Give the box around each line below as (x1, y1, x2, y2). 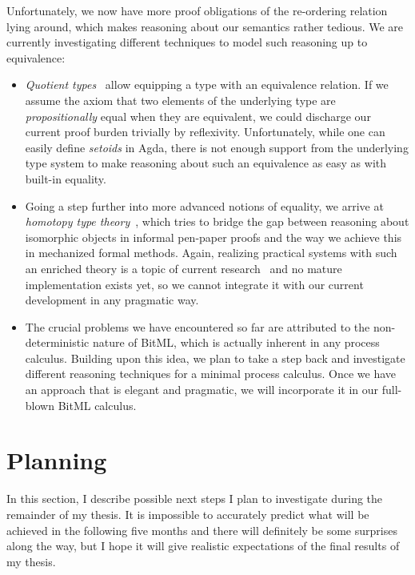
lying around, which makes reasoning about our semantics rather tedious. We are (6, 18, 404, 34)
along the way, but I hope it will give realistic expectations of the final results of (6, 537, 400, 554)
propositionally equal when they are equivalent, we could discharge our (25, 107, 371, 124)
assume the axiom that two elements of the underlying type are (25, 91, 336, 108)
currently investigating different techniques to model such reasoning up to (6, 34, 368, 50)
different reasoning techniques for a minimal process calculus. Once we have (25, 365, 397, 382)
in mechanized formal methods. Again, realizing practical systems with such (25, 244, 397, 261)
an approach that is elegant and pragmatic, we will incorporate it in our (25, 381, 379, 398)
